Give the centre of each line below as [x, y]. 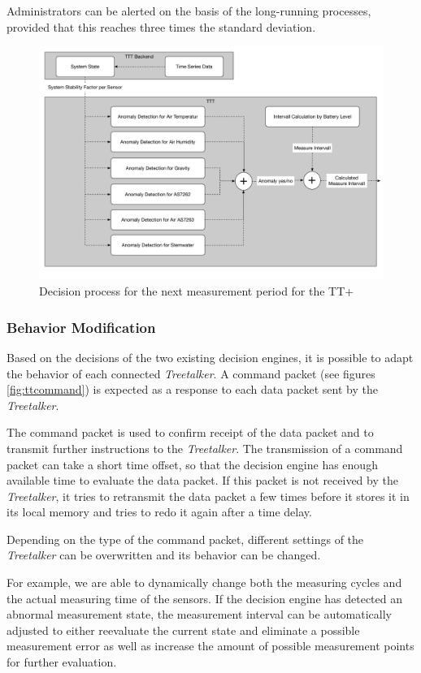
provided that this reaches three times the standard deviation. [161, 26]
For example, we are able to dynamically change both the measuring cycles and [204, 582]
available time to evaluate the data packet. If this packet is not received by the [202, 480]
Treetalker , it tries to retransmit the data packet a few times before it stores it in [208, 496]
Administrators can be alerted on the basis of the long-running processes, [189, 11]
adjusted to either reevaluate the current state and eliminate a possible [183, 630]
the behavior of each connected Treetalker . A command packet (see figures [191, 373]
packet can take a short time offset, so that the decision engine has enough [192, 464]
